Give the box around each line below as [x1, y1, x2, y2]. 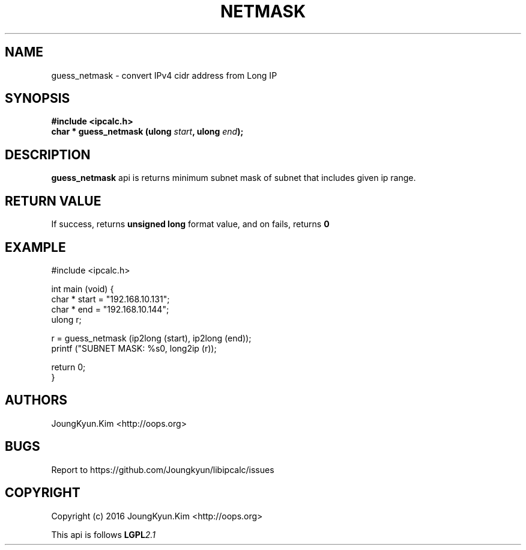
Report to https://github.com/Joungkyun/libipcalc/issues [51, 464, 274, 475]
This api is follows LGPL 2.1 [51, 529, 156, 540]
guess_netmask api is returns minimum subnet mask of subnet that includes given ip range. [51, 173, 416, 183]
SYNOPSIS [5, 91, 70, 106]
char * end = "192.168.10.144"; [51, 304, 169, 314]
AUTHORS [5, 393, 68, 408]
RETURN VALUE [5, 193, 101, 209]
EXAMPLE [5, 239, 66, 255]
